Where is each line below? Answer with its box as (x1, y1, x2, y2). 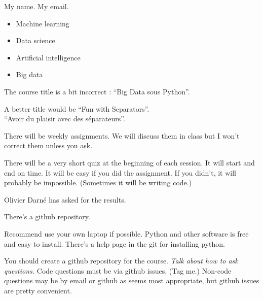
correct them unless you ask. (4, 140, 93, 151)
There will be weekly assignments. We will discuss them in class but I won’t (4, 130, 240, 141)
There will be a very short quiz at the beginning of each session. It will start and (4, 157, 255, 168)
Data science (16, 35, 55, 46)
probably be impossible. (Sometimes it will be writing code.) (4, 177, 192, 188)
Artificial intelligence (16, 52, 81, 62)
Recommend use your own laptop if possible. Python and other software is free (4, 228, 249, 239)
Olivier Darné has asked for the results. (4, 194, 126, 205)
